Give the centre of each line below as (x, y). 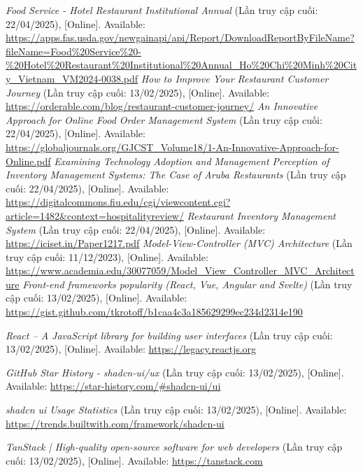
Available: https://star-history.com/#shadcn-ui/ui (113, 386)
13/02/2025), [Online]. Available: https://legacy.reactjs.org (131, 349)
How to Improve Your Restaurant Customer (235, 78)
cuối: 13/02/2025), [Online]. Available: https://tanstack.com (134, 460)
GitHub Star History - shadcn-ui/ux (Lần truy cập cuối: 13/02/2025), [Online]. (175, 372)
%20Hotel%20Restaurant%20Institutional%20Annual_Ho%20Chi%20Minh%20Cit (181, 65)
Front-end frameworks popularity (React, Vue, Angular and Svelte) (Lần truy (187, 284)
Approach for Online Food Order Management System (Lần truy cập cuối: (164, 119)
